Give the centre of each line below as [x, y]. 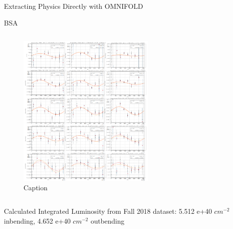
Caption [36, 188]
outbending [108, 220]
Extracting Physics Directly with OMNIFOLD [74, 6]
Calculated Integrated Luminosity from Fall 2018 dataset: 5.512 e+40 [108, 211]
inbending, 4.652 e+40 [37, 220]
